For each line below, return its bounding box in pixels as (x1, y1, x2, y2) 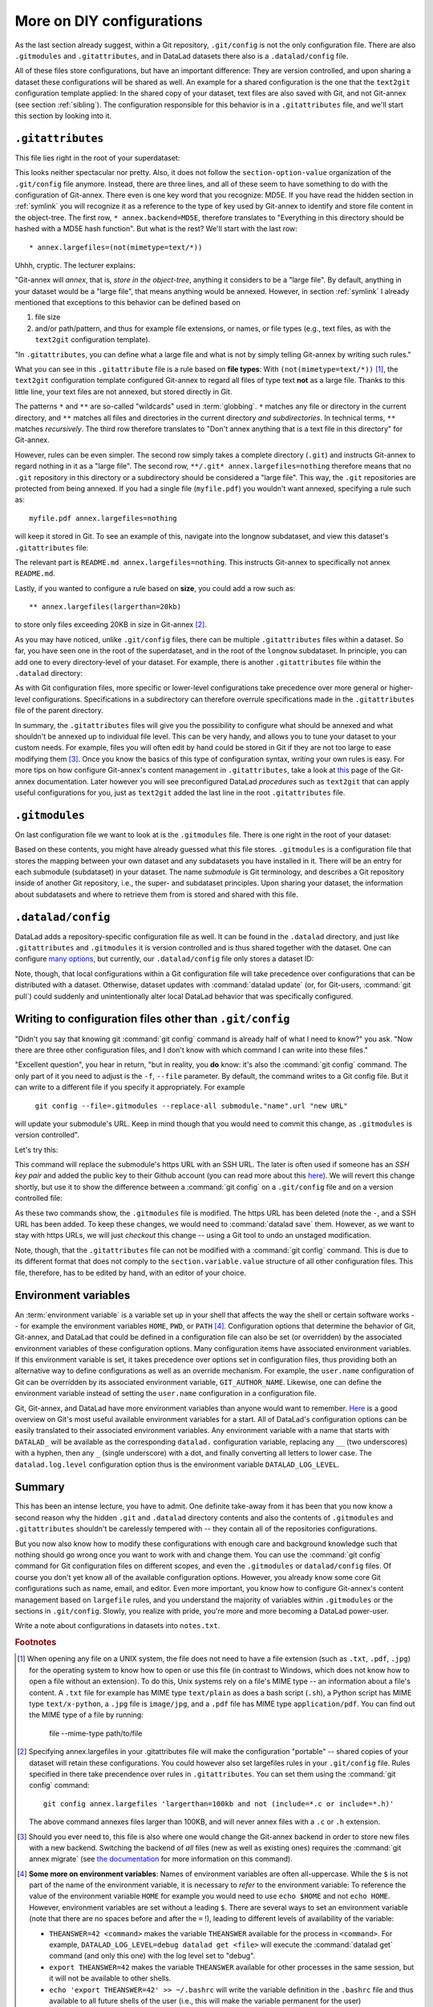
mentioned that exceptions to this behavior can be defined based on (14, 298, 241, 307)
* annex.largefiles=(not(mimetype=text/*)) (29, 242, 203, 252)
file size (34, 312, 61, 322)
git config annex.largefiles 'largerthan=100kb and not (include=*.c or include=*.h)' (42, 1799, 395, 1808)
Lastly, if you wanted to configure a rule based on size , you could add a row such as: (14, 583, 296, 593)
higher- (389, 683, 414, 693)
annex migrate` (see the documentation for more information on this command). (29, 1854, 293, 1864)
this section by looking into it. (14, 111, 112, 120)
